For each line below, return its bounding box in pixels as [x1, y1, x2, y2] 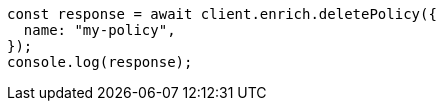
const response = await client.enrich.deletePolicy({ [7, 6, 437, 22]
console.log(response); [7, 54, 193, 70]
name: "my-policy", [23, 22, 176, 38]
